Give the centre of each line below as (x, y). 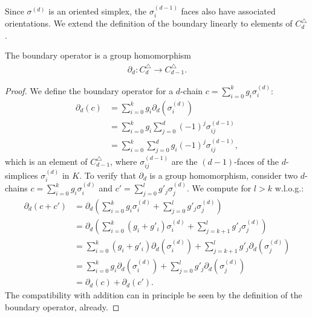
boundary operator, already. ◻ (62, 306)
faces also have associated (228, 11)
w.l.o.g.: (289, 188)
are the (184, 161)
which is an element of (46, 161)
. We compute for (219, 188)
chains (16, 188)
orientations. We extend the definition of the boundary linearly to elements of (149, 23)
